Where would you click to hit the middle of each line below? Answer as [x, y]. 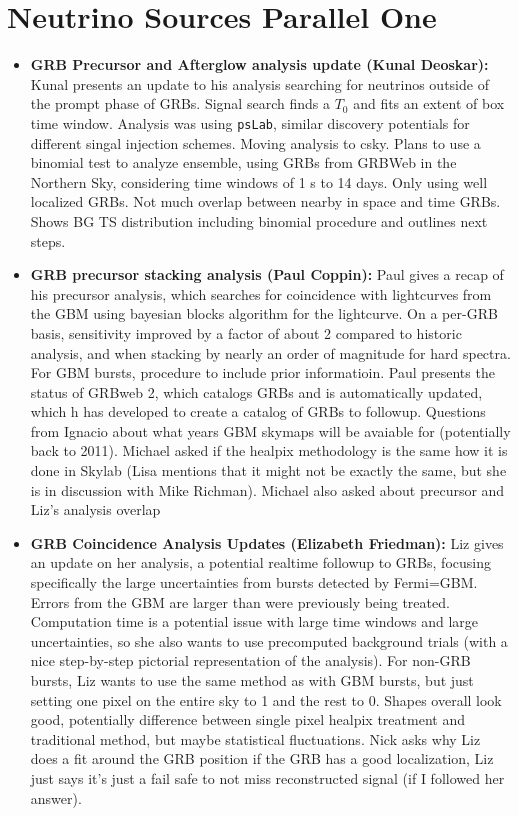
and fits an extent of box [429, 103]
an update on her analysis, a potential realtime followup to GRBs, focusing [260, 562]
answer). [56, 797]
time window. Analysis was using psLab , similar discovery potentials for [250, 122]
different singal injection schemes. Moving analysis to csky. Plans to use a [255, 142]
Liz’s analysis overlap [95, 509]
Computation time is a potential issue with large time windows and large [254, 621]
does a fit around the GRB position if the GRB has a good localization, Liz [262, 758]
